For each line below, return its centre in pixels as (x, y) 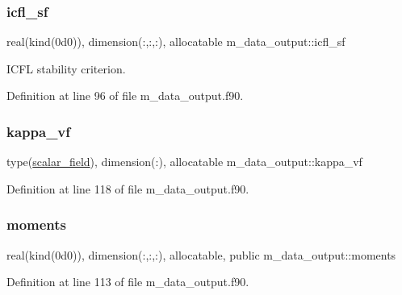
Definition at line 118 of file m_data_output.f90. (128, 188)
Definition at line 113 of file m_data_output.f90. (128, 282)
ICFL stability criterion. (66, 68)
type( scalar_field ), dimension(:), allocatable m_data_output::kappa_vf (184, 162)
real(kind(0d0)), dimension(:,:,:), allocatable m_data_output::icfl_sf (176, 42)
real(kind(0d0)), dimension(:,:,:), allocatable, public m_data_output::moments (201, 254)
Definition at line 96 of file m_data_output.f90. (125, 96)
